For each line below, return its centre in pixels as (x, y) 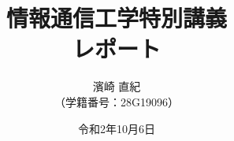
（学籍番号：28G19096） (117, 101)
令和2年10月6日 (117, 128)
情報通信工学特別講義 (116, 18)
